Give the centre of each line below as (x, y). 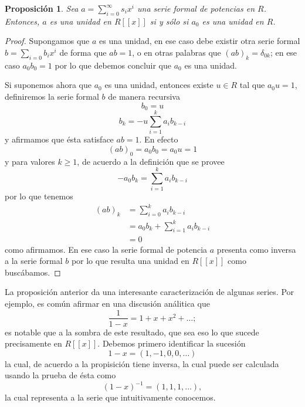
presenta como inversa (256, 249)
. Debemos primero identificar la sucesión (172, 343)
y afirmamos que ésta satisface (59, 139)
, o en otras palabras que (177, 52)
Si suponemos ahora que (48, 85)
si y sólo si (169, 21)
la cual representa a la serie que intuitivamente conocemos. (110, 397)
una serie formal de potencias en (196, 8)
